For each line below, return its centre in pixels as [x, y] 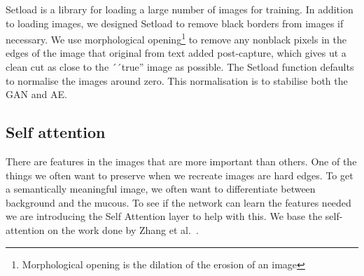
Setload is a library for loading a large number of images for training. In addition [180, 9]
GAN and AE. [36, 94]
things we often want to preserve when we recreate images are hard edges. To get [180, 175]
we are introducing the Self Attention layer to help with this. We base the [164, 216]
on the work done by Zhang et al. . [123, 229]
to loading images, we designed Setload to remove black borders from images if [175, 23]
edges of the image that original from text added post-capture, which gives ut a [176, 53]
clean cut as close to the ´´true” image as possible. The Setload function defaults [180, 67]
